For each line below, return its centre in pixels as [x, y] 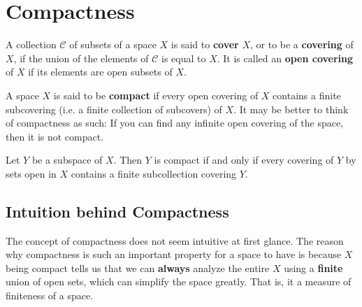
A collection [31, 44]
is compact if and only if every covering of [244, 160]
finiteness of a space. [50, 295]
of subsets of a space [113, 44]
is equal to [184, 58]
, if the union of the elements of [81, 58]
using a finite [313, 267]
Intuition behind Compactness [117, 211]
